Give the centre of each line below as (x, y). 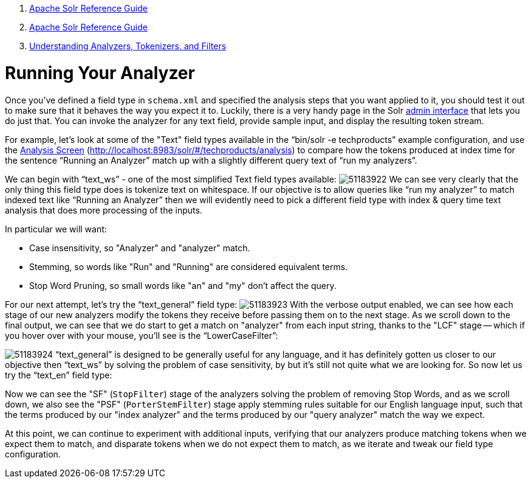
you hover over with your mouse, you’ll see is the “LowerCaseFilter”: (142, 335)
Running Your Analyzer (100, 73)
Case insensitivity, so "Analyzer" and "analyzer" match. (140, 248)
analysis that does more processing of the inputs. (104, 210)
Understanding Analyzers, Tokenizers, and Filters (128, 46)
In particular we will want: (56, 229)
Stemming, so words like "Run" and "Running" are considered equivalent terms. (189, 266)
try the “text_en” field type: (59, 375)
